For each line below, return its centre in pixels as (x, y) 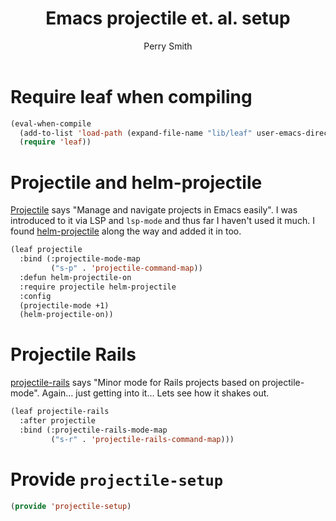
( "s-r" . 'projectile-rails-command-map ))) (142, 439)
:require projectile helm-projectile (98, 287)
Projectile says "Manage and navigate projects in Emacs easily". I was (154, 210)
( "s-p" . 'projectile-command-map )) (126, 268)
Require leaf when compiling (131, 96)
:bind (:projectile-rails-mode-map (93, 430)
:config (35, 296)
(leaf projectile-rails (60, 412)
